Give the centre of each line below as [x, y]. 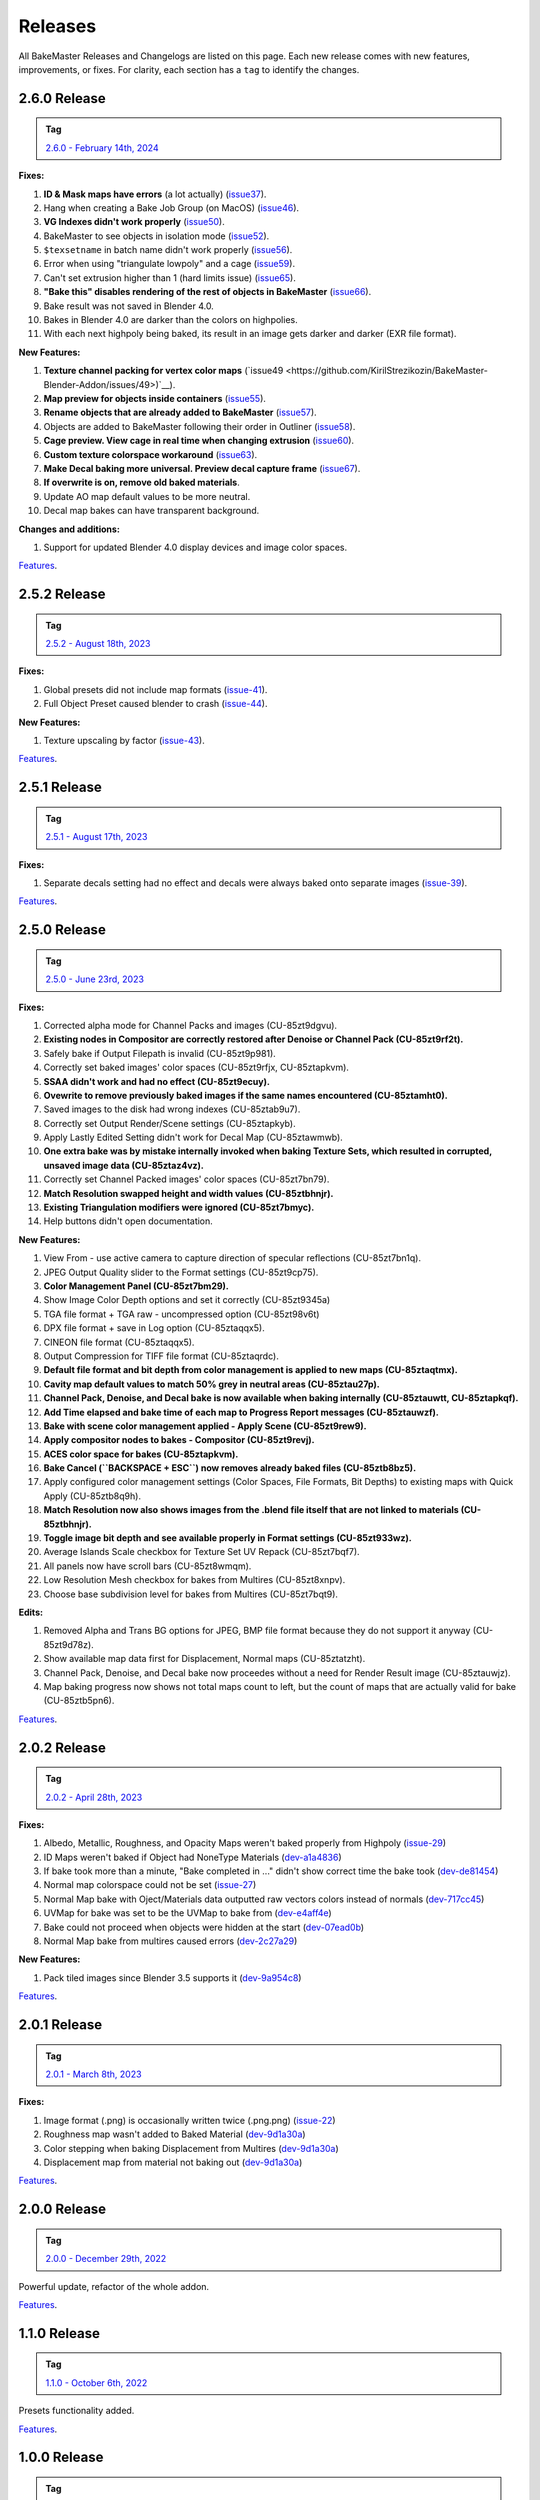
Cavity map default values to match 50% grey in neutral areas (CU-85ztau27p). [211, 1384]
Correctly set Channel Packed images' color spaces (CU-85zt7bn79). [186, 1179]
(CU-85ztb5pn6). [79, 1701]
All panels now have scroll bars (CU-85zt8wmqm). [147, 1566]
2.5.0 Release [62, 930]
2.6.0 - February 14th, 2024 [102, 147]
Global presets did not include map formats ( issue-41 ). [155, 689]
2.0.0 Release [62, 2209]
